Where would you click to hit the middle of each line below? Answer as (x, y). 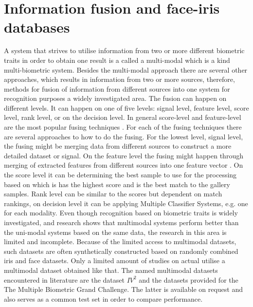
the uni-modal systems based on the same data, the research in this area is (115, 232)
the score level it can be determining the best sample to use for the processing (120, 175)
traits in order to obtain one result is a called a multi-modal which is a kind (117, 60)
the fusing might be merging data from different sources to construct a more (118, 146)
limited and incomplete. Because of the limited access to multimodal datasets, (120, 241)
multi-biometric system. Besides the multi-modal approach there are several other (126, 69)
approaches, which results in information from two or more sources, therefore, (119, 79)
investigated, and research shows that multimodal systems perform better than (121, 222)
